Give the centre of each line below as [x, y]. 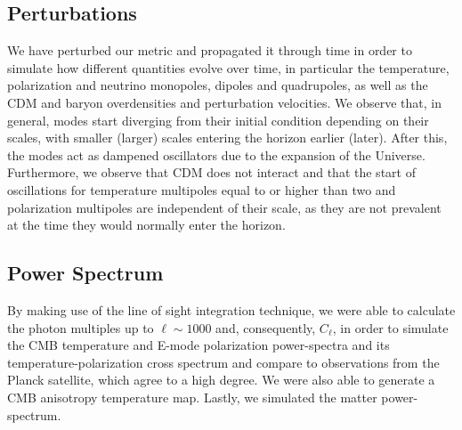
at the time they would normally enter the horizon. [146, 225]
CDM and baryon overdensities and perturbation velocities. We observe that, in [225, 102]
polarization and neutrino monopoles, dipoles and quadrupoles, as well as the [218, 85]
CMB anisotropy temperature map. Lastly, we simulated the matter [192, 397]
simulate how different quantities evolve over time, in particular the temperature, [228, 67]
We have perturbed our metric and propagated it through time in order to [210, 50]
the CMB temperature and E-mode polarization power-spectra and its [199, 345]
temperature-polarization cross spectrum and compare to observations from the [223, 362]
